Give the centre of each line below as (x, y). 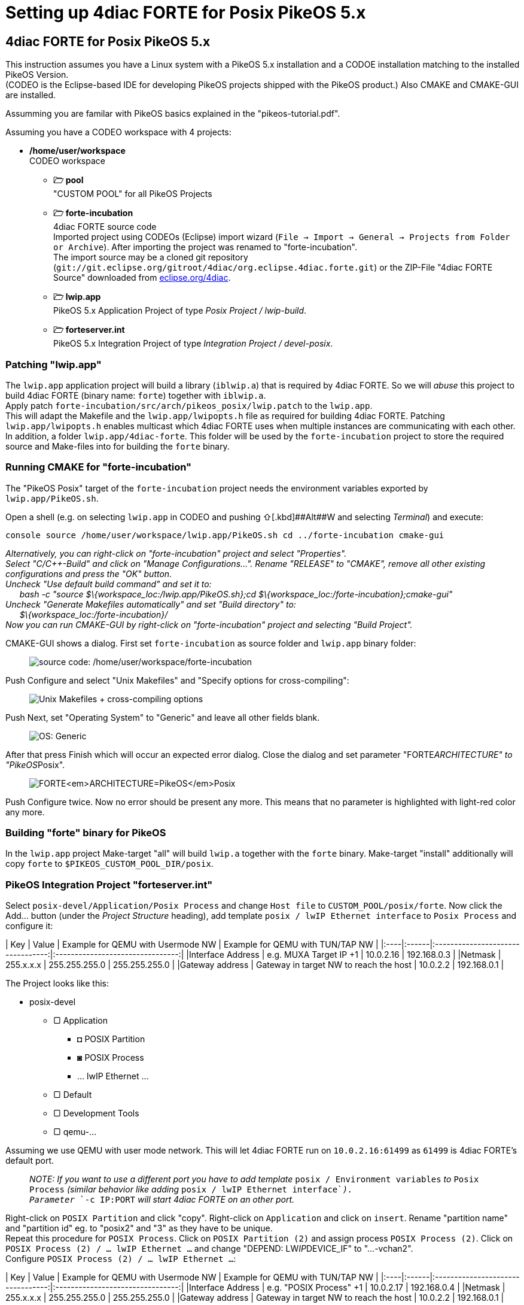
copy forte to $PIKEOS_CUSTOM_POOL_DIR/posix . (109, 864)
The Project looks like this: (57, 984)
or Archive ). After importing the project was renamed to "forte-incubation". (205, 247)
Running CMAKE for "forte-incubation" (99, 467)
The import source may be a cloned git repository (151, 257)
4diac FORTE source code (105, 227)
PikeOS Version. (37, 75)
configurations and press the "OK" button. (89, 573)
